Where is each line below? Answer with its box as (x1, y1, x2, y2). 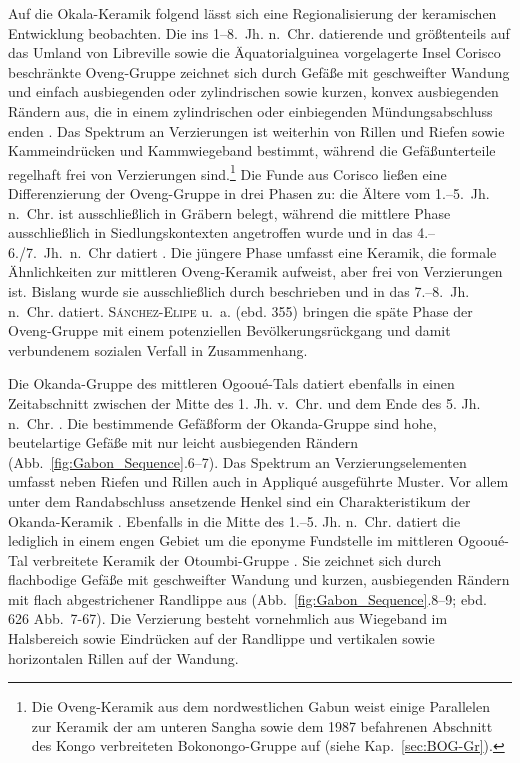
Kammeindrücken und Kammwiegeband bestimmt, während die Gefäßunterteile (8, 140, 496, 161)
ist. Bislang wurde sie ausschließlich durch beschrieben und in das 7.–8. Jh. (8, 280, 470, 301)
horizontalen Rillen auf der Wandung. (8, 647, 239, 668)
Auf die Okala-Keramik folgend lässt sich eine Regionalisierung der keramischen (8, 3, 497, 23)
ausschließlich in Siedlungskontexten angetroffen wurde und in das (8, 222, 413, 243)
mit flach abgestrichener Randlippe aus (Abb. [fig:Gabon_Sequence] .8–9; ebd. (8, 588, 487, 609)
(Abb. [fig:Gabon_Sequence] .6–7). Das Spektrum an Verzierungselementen (8, 451, 467, 472)
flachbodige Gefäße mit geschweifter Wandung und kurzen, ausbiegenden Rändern (8, 569, 510, 590)
